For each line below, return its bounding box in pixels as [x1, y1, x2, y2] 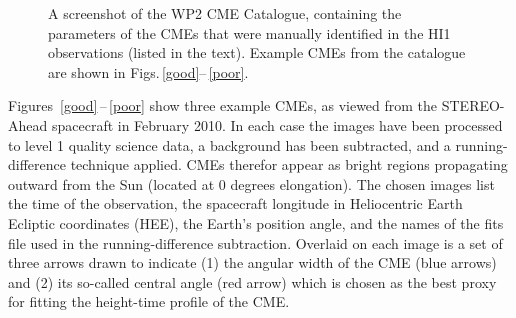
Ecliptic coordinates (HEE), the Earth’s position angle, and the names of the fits [8, 212, 504, 233]
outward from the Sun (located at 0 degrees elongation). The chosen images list [8, 173, 495, 194]
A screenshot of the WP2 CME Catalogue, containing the [48, 3, 402, 23]
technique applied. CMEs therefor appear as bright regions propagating [70, 154, 508, 175]
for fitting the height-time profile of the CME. [8, 291, 290, 312]
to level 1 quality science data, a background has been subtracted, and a [8, 134, 451, 155]
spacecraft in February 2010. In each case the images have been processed [51, 114, 503, 135]
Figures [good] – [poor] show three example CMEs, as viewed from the [8, 95, 438, 116]
